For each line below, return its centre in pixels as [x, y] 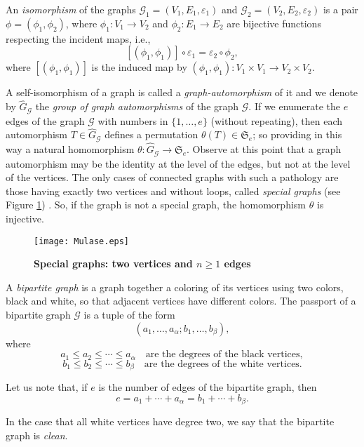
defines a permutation [151, 134]
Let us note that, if [47, 387]
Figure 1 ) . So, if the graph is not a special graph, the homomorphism [156, 205]
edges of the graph [45, 120]
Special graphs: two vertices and [113, 263]
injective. [25, 218]
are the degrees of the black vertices [223, 355]
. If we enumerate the [295, 106]
